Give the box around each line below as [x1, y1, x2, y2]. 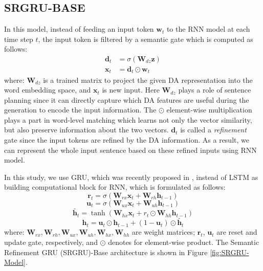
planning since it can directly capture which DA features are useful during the [4, 94, 249, 105]
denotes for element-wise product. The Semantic [108, 237, 259, 247]
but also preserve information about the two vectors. [4, 124, 169, 135]
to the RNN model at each [166, 24, 250, 34]
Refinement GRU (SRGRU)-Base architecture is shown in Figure [4, 246, 208, 257]
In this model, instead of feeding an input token [4, 24, 154, 34]
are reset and [216, 227, 257, 237]
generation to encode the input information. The [4, 104, 157, 115]
